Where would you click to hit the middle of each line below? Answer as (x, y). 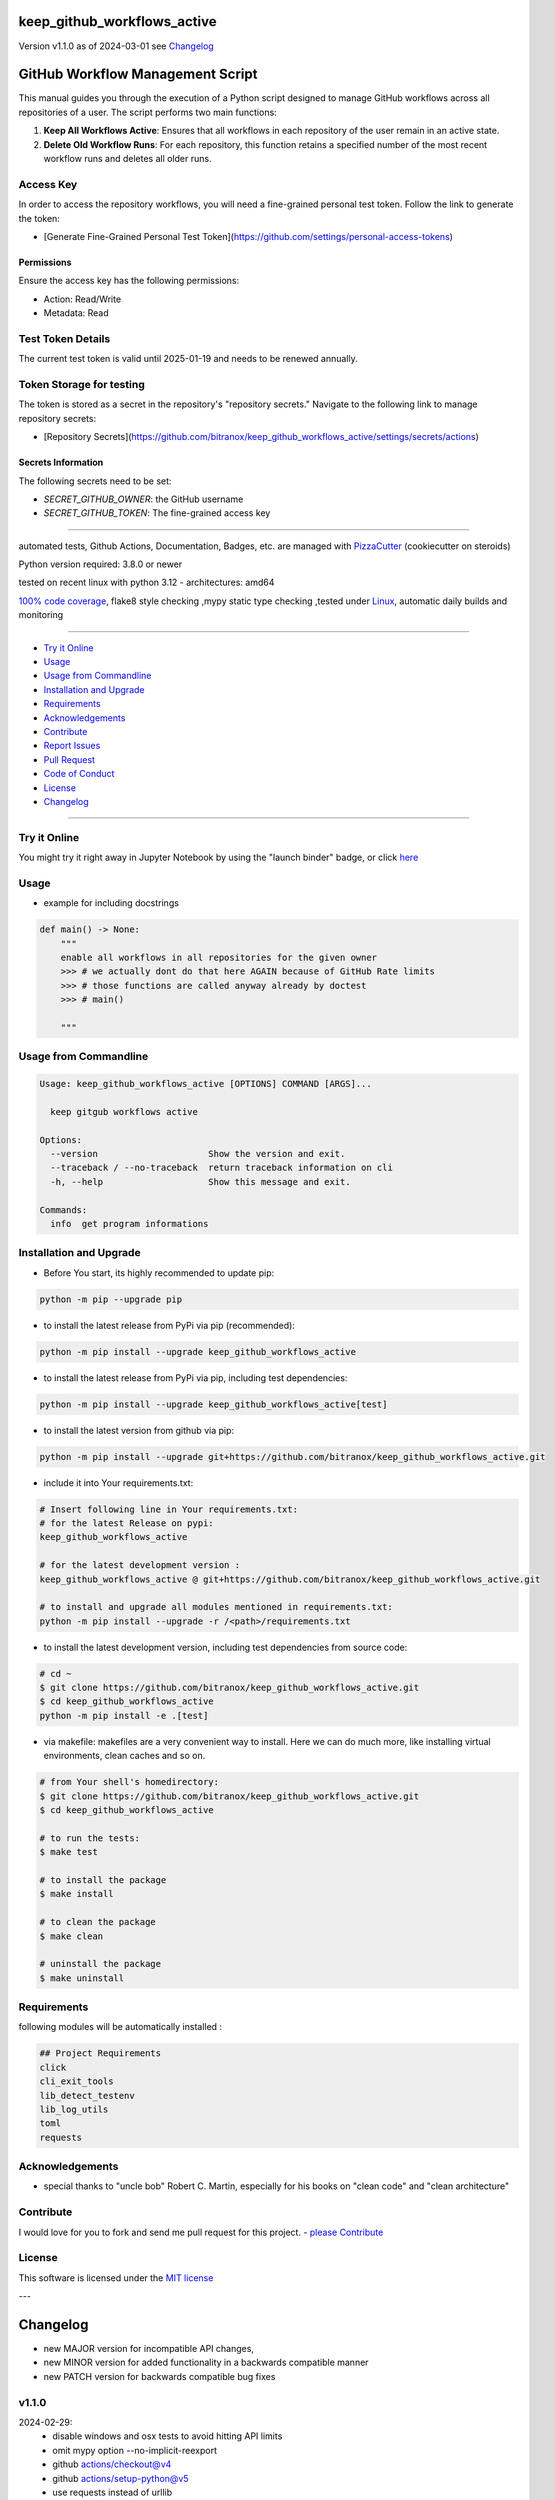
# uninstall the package (100, 1964)
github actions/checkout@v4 (112, 2464)
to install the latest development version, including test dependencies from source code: (225, 1647)
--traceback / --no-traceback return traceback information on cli (222, 1168)
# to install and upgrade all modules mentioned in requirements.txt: (216, 1607)
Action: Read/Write (82, 299)
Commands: (63, 1209)
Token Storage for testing (81, 384)
